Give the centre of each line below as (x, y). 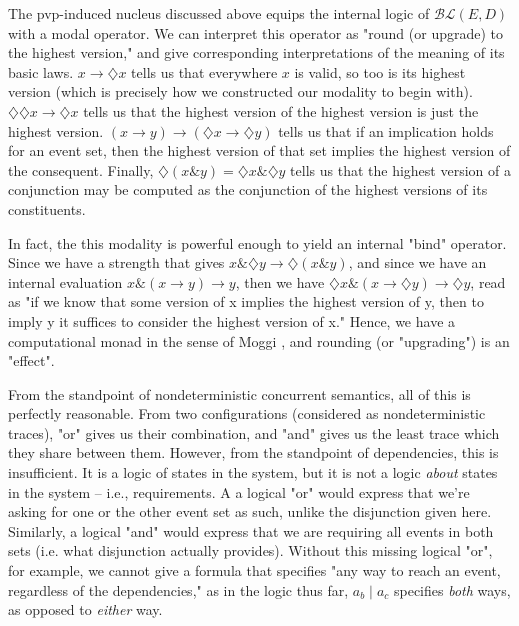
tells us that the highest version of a (400, 169)
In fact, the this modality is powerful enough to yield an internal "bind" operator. (257, 242)
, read (488, 281)
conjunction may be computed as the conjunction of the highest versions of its (248, 189)
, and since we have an (417, 262)
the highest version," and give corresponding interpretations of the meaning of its (256, 52)
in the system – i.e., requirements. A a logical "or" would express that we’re (239, 491)
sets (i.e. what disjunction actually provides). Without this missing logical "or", (250, 550)
